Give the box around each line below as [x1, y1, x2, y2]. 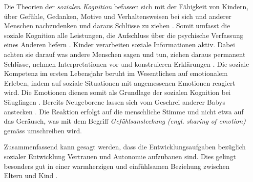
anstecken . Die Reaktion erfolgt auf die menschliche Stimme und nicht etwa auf [4, 106, 244, 116]
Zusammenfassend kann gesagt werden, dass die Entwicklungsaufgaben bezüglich [4, 142, 246, 152]
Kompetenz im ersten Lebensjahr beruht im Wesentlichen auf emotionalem [4, 68, 228, 78]
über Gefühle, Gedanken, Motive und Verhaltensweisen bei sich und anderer [4, 11, 232, 21]
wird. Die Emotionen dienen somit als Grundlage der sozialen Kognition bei [4, 87, 231, 97]
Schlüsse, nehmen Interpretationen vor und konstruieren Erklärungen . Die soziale [4, 58, 249, 69]
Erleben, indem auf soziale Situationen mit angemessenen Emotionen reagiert [4, 77, 235, 88]
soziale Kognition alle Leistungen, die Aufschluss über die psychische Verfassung [4, 30, 244, 40]
